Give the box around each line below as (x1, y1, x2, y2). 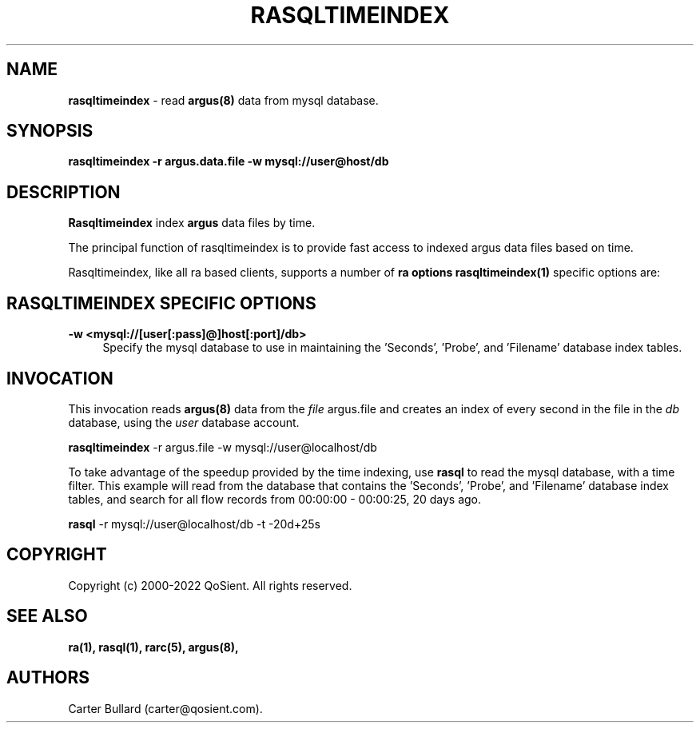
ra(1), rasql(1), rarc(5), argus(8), (68, 639, 239, 654)
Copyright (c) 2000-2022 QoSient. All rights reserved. (68, 578, 352, 592)
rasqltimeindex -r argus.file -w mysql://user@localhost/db (68, 440, 377, 454)
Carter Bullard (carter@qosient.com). (68, 701, 263, 715)
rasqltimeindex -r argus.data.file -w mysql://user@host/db (68, 154, 389, 169)
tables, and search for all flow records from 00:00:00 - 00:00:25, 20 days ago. (68, 492, 482, 506)
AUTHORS (6, 667, 90, 688)
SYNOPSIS (6, 121, 93, 141)
